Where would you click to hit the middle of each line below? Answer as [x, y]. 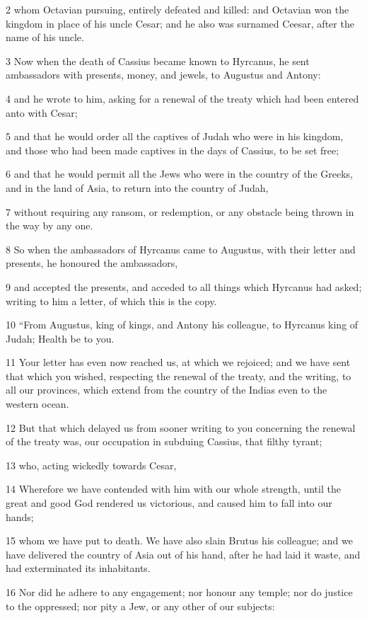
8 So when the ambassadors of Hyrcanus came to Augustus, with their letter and [181, 249]
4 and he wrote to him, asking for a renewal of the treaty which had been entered [182, 98]
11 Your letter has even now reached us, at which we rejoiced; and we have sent [178, 362]
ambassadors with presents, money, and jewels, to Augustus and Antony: [163, 75]
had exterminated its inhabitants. [78, 568]
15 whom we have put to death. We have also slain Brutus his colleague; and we [179, 540]
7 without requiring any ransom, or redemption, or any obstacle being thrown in [180, 211]
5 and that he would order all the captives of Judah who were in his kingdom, [175, 136]
